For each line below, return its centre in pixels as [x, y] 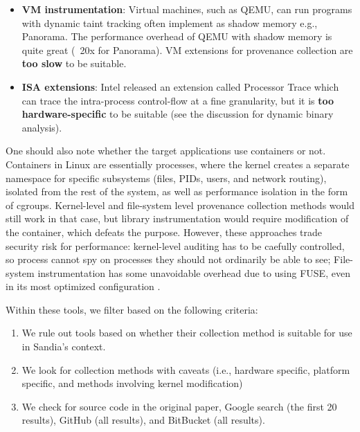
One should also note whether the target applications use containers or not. [166, 151]
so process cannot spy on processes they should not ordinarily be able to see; [168, 259]
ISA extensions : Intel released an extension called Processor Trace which [180, 86]
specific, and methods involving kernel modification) [132, 383]
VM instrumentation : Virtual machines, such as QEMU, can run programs [187, 9]
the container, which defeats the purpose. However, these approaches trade [164, 232]
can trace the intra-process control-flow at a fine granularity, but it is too [178, 100]
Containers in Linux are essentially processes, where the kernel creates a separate [178, 164]
